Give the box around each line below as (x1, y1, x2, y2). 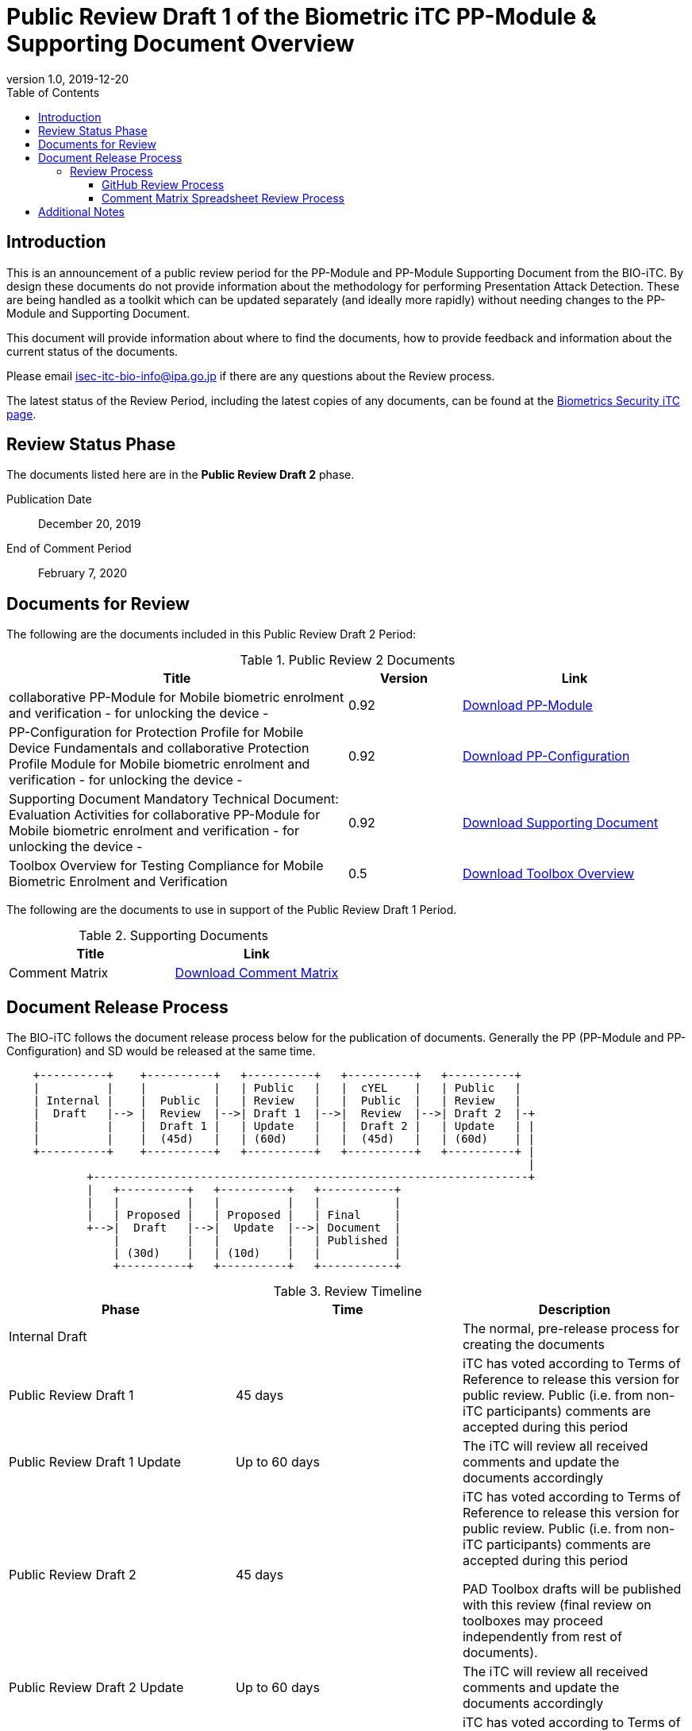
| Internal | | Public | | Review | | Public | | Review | (33, 1094, 522, 1108)
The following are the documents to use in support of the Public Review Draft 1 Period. (6, 903, 457, 917)
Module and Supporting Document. (6, 306, 190, 320)
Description (538, 1301, 611, 1318)
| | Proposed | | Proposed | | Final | (86, 1209, 402, 1222)
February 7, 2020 (38, 566, 128, 580)
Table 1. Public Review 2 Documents (240, 652, 456, 669)
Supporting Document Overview (6, 30, 355, 57)
